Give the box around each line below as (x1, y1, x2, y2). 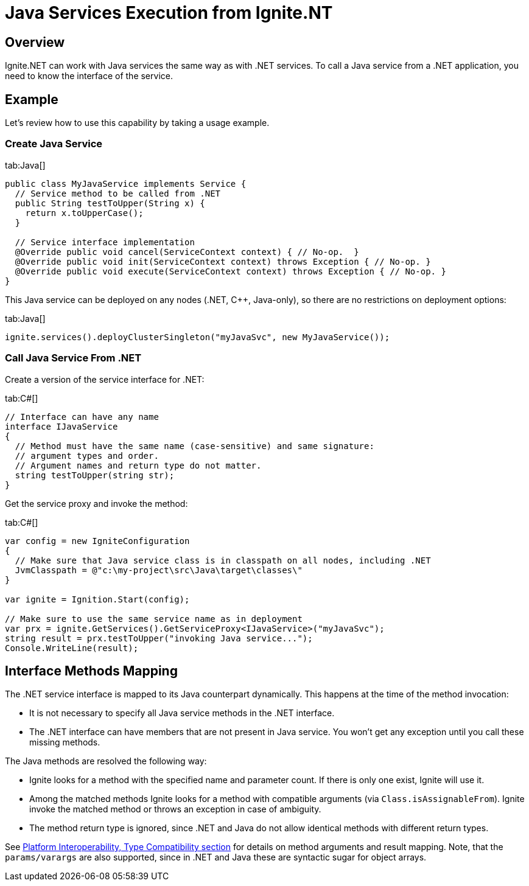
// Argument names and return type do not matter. (15, 460, 262, 470)
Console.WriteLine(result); (5, 643, 139, 653)
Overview (5, 34, 65, 50)
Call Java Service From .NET (5, 352, 142, 365)
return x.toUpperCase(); (25, 208, 144, 218)
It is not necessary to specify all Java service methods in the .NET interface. (29, 708, 335, 719)
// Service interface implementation (15, 237, 195, 247)
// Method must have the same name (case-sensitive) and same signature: (15, 441, 374, 451)
